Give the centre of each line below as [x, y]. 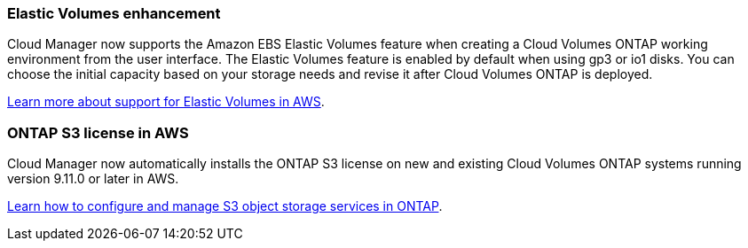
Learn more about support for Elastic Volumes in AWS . [166, 102]
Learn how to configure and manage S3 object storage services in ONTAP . [225, 206]
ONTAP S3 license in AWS [98, 132]
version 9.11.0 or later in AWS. [93, 179]
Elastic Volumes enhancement [114, 13]
